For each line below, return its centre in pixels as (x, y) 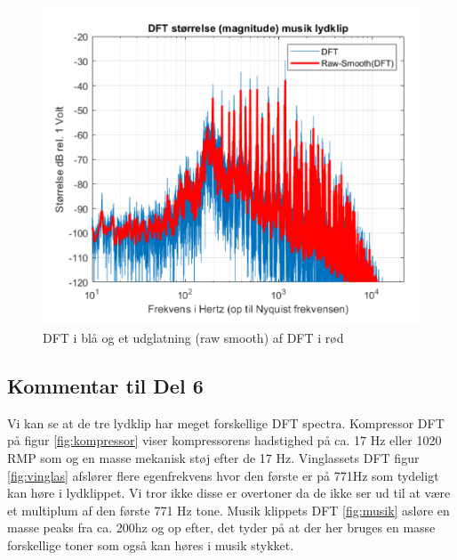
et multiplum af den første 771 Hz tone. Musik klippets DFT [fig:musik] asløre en (228, 510)
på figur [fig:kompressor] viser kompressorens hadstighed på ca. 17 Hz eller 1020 (224, 440)
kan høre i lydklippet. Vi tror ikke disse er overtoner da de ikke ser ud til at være (229, 493)
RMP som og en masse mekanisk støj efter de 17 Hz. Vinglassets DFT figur (213, 458)
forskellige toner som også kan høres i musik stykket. (151, 545)
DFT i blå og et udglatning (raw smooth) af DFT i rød (193, 338)
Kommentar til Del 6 (105, 386)
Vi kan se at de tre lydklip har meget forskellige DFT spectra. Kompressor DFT (226, 422)
